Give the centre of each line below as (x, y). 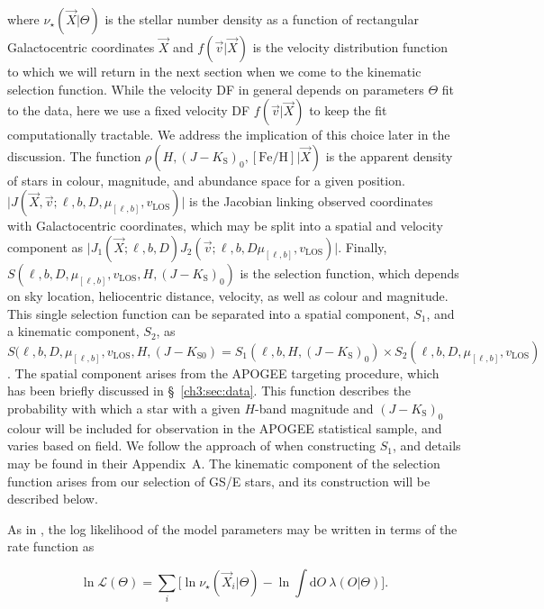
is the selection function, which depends (349, 273)
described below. (53, 499)
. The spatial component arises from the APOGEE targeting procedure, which (223, 373)
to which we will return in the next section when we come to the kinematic (214, 71)
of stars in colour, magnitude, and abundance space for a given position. (206, 180)
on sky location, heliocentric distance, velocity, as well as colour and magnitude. (228, 295)
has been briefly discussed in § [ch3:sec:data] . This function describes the (209, 391)
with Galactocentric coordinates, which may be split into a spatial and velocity (225, 226)
